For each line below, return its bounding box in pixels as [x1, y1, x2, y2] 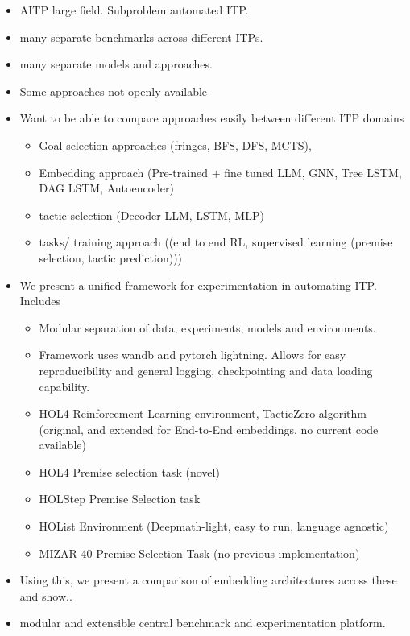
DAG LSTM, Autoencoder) [39, 180, 174, 196]
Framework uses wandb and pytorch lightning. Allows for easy [39, 346, 346, 363]
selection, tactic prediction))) [39, 249, 183, 266]
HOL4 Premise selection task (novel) [39, 463, 220, 480]
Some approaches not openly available [19, 82, 208, 99]
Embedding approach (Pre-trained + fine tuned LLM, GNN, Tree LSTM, [39, 163, 402, 180]
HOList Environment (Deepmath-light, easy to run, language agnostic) [39, 518, 389, 535]
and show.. [19, 587, 72, 604]
